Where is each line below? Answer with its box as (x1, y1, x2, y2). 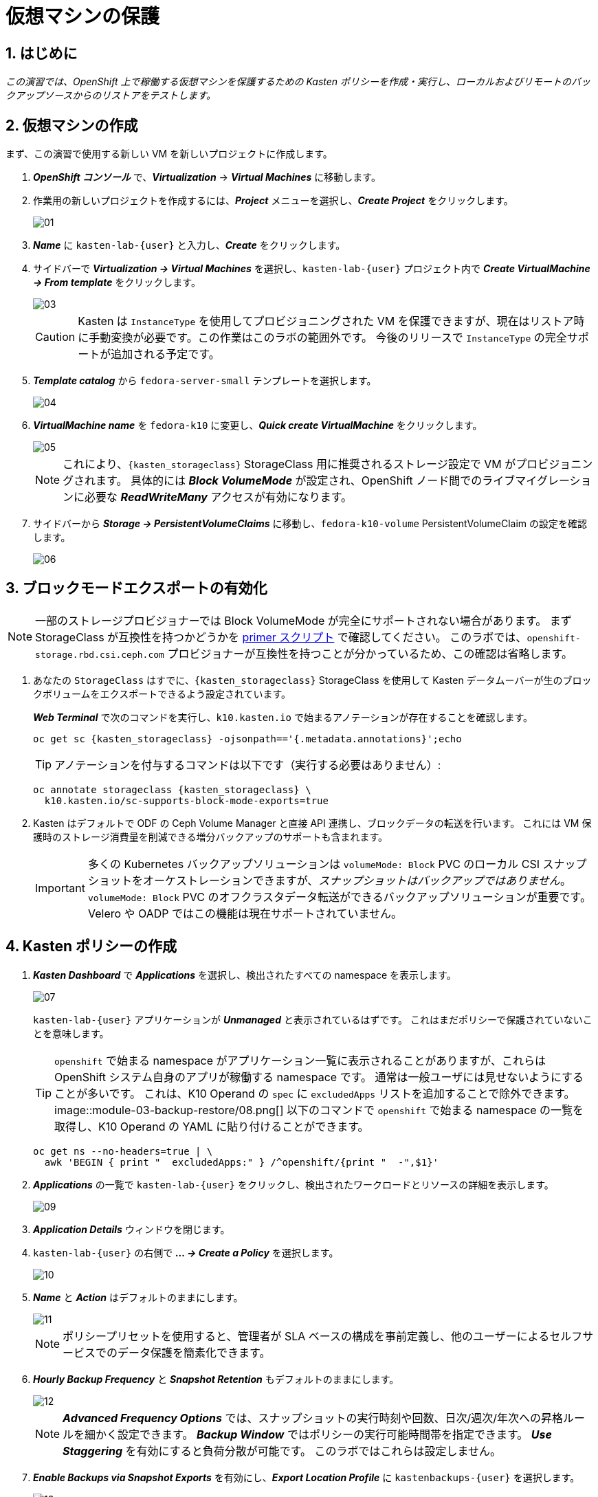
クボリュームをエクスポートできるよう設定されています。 (33, 687, 291, 700)
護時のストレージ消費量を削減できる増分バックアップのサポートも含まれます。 (33, 830, 388, 843)
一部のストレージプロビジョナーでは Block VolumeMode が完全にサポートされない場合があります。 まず (35, 613, 572, 628)
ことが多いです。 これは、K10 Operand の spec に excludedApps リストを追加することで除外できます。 (54, 1086, 575, 1100)
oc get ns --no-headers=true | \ (33, 1145, 213, 1157)
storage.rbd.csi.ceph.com (35, 649, 164, 660)
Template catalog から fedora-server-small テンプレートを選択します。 (33, 375, 377, 387)
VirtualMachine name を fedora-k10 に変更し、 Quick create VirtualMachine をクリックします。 (33, 419, 483, 432)
